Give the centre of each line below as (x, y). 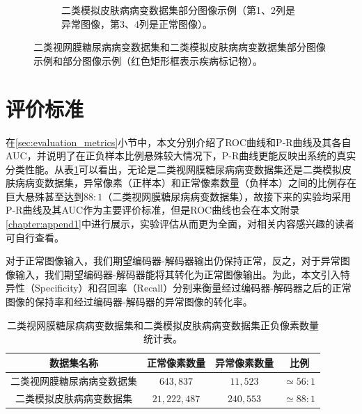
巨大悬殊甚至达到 (45, 196)
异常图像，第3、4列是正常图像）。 (137, 23)
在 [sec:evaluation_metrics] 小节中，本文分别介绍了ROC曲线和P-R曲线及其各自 (179, 142)
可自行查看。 (35, 237)
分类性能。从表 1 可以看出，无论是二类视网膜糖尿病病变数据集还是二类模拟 (174, 169)
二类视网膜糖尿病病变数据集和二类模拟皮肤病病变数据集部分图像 (180, 47)
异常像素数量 (244, 362)
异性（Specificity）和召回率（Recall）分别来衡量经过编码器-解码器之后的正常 (179, 288)
